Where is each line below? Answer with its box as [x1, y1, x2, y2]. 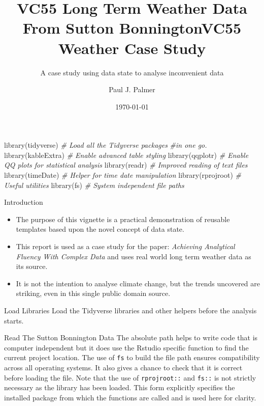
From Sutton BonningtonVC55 [22, 17, 242, 38]
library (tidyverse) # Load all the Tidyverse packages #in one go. [4, 140, 207, 150]
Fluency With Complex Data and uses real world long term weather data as [16, 251, 251, 261]
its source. [16, 261, 48, 272]
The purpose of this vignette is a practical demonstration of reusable [16, 213, 230, 224]
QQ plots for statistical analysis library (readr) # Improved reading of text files [4, 159, 248, 170]
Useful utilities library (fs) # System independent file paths [4, 179, 184, 190]
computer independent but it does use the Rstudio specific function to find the [4, 342, 249, 353]
